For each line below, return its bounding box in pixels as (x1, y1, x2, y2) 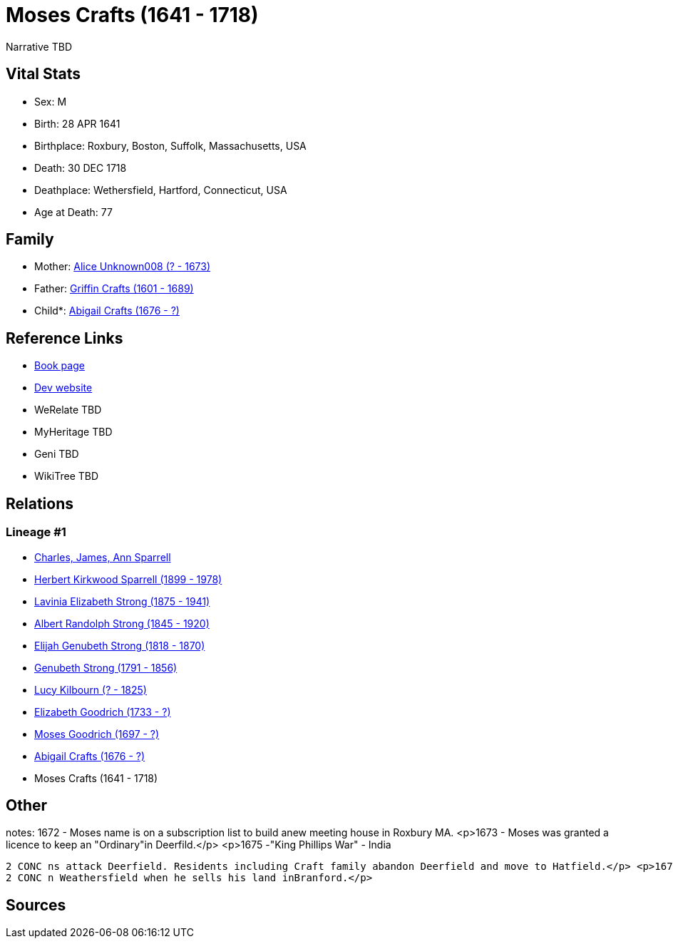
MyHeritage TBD (34, 426, 113, 438)
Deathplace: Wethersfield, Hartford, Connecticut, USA (34, 183, 287, 196)
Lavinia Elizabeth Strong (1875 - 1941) (34, 595, 210, 607)
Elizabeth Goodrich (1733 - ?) (34, 705, 171, 718)
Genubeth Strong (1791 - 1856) (34, 661, 178, 674)
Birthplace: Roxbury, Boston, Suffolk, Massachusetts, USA (34, 139, 307, 152)
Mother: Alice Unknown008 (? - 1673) (34, 260, 211, 273)
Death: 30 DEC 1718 (34, 161, 127, 174)
